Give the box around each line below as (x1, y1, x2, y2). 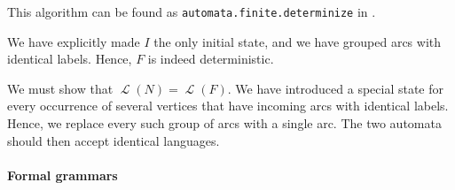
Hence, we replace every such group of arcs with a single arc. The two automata (7, 114, 442, 133)
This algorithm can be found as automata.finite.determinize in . (7, 3, 376, 20)
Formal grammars (7, 165, 118, 184)
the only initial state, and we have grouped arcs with (153, 32, 442, 50)
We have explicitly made (7, 32, 140, 50)
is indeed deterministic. (147, 49, 274, 68)
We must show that (7, 79, 114, 97)
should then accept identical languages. (7, 131, 220, 149)
